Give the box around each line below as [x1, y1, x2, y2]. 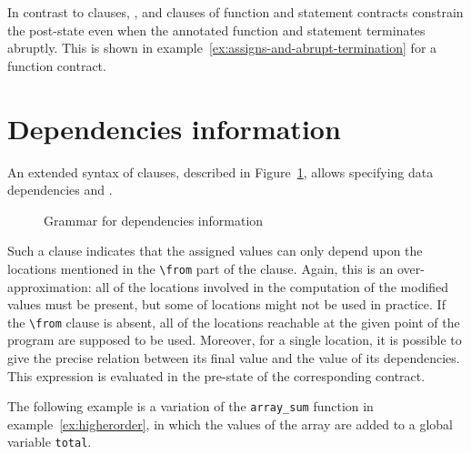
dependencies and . [7, 180, 113, 199]
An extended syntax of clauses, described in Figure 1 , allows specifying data [7, 162, 434, 181]
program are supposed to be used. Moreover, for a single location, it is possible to [7, 330, 462, 349]
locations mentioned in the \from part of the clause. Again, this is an [7, 258, 394, 277]
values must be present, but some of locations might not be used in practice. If [7, 295, 446, 314]
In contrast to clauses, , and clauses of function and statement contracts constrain [7, 3, 464, 21]
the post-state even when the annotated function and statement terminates [7, 20, 426, 39]
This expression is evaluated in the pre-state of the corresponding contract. [7, 366, 426, 385]
